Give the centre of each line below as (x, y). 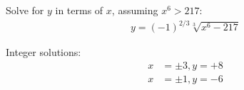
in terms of (79, 10)
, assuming (135, 10)
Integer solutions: (44, 52)
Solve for (25, 10)
